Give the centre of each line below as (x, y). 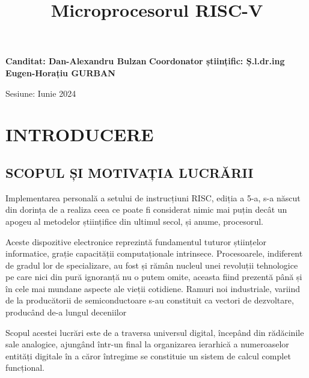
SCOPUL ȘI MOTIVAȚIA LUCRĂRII (130, 172)
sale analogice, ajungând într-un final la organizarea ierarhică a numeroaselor (147, 344)
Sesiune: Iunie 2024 (41, 93)
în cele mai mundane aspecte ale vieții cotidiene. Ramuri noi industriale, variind (153, 288)
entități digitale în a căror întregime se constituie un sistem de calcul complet (148, 355)
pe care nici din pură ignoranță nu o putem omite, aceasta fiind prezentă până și (154, 277)
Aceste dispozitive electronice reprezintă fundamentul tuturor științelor (136, 241)
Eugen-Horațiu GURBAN (60, 72)
